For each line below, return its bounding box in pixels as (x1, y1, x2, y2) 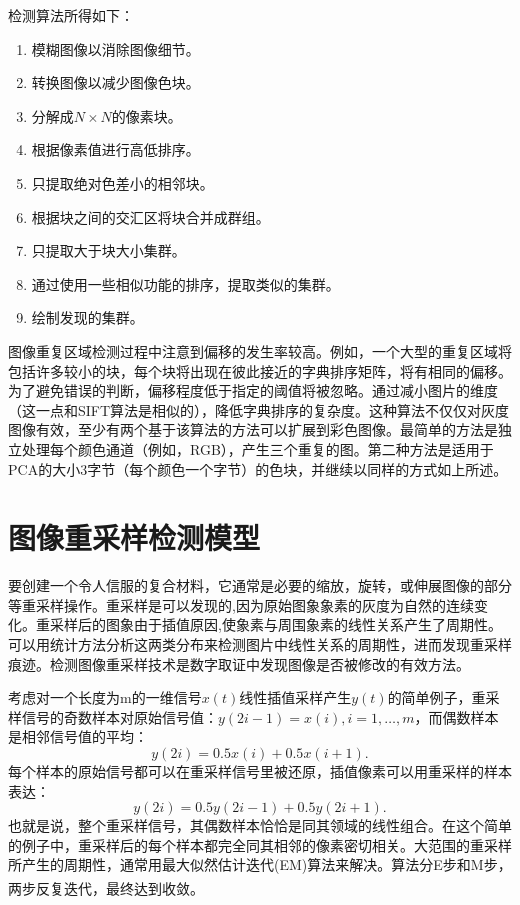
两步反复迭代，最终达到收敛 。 (8, 877, 204, 898)
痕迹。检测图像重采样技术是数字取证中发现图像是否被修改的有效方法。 (8, 653, 470, 674)
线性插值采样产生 (239, 687, 352, 708)
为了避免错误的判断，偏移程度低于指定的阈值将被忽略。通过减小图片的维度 (8, 380, 498, 401)
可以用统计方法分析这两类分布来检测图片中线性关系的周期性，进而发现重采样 (8, 634, 512, 654)
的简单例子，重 (387, 687, 486, 708)
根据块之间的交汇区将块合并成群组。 (31, 206, 270, 227)
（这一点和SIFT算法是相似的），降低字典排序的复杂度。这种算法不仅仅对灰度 (8, 399, 510, 420)
